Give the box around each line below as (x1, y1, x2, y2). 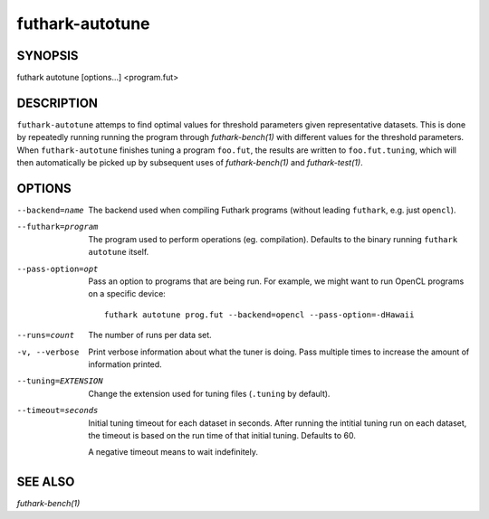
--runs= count (16, 330, 75, 341)
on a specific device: (88, 288, 167, 299)
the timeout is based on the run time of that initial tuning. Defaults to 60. (88, 429, 357, 440)
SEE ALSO (16, 475, 75, 490)
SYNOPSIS (16, 48, 79, 63)
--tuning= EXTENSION (16, 376, 103, 386)
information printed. (88, 358, 162, 370)
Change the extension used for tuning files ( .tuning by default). (88, 388, 331, 399)
